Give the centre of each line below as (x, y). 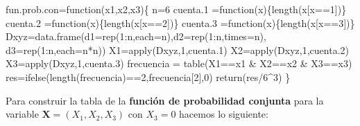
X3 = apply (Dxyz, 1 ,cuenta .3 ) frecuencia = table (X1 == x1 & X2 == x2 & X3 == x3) (179, 63)
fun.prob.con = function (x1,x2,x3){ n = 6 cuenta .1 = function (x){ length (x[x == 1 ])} (176, 9)
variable (22, 114)
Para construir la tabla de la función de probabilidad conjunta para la (165, 100)
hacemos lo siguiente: (224, 114)
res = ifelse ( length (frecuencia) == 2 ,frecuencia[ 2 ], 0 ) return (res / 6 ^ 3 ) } (148, 76)
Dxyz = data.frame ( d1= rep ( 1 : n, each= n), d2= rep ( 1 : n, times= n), (136, 36)
